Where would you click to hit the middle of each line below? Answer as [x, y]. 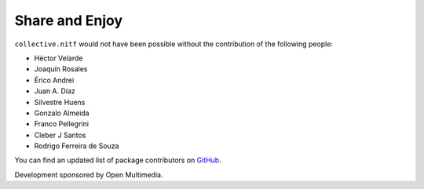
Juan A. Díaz [55, 91]
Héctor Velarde [58, 58]
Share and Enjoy [69, 20]
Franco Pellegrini [62, 124]
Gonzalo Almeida [62, 113]
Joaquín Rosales [61, 69]
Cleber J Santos [60, 135]
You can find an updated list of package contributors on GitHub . [118, 160]
